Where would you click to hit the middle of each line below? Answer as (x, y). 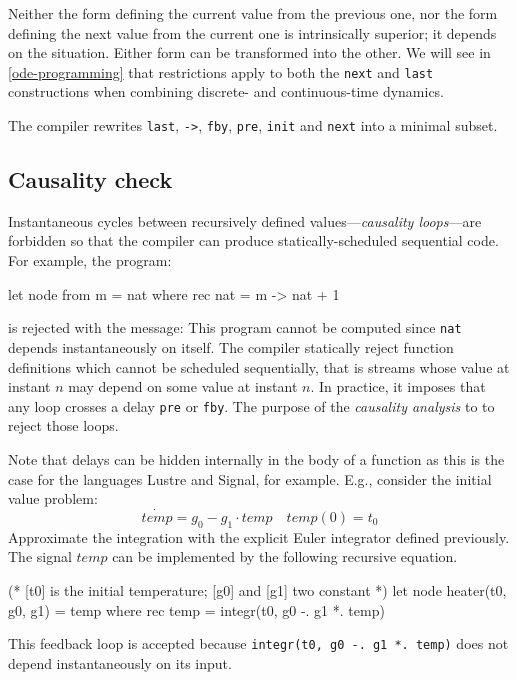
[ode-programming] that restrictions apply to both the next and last (221, 71)
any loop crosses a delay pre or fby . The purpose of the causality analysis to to (251, 405)
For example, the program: (90, 260)
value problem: (53, 498)
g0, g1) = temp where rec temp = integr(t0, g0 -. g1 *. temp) (196, 609)
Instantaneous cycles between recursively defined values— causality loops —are (245, 220)
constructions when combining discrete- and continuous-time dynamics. (226, 91)
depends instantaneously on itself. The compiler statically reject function (231, 346)
